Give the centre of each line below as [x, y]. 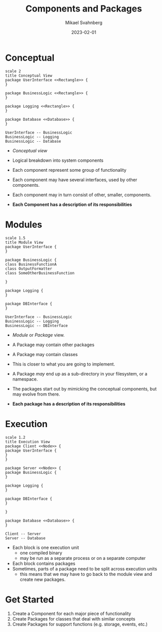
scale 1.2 [15, 437]
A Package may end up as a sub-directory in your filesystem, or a [80, 374]
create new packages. [43, 579]
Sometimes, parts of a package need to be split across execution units [85, 568]
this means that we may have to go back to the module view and [86, 574]
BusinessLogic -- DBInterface [37, 326]
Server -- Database [25, 538]
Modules [24, 225]
